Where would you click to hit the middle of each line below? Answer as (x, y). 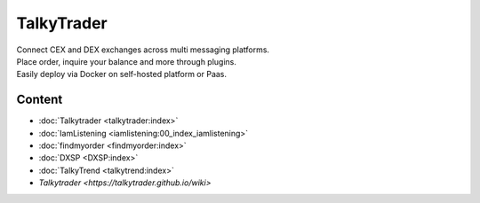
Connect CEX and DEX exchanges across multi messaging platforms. (143, 50)
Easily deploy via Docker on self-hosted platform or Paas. (121, 74)
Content (40, 100)
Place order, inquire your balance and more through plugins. (127, 61)
